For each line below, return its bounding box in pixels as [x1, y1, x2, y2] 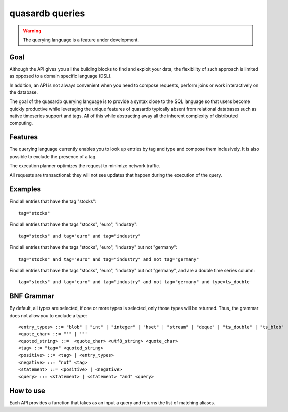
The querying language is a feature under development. [23, 37, 139, 43]
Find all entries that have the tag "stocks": [9, 198, 97, 204]
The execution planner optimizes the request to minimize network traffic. [9, 163, 161, 169]
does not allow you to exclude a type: [9, 312, 87, 318]
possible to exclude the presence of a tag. [9, 153, 97, 159]
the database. [9, 89, 38, 95]
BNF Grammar [9, 292, 55, 300]
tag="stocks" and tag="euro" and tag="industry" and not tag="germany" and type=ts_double [18, 279, 250, 285]
